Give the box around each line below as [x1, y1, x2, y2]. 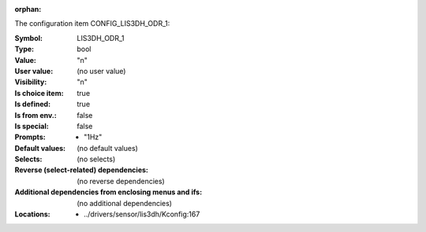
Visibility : [14, 77, 47, 87]
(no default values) [77, 143, 138, 153]
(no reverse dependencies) [77, 176, 165, 186]
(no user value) [77, 66, 126, 75]
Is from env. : [14, 110, 57, 120]
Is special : [14, 121, 49, 131]
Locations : [14, 209, 50, 219]
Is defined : [14, 99, 51, 109]
